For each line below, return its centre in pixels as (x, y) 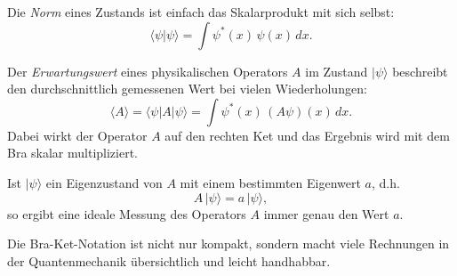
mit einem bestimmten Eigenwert (270, 182)
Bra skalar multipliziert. (73, 153)
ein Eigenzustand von (104, 182)
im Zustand (337, 71)
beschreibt (420, 71)
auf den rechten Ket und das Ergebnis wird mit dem (307, 135)
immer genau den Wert (326, 213)
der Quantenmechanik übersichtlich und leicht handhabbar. (169, 260)
